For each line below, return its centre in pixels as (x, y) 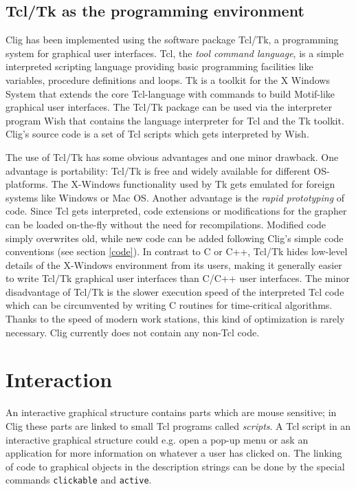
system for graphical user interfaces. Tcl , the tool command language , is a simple (175, 53)
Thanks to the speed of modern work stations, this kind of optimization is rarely (175, 319)
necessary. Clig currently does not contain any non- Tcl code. (133, 332)
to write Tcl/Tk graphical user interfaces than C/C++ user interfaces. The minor (178, 278)
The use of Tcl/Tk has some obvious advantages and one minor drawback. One (172, 156)
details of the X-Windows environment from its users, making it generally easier (174, 264)
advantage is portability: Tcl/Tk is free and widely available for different (158, 170)
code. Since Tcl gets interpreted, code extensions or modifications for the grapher (176, 211)
